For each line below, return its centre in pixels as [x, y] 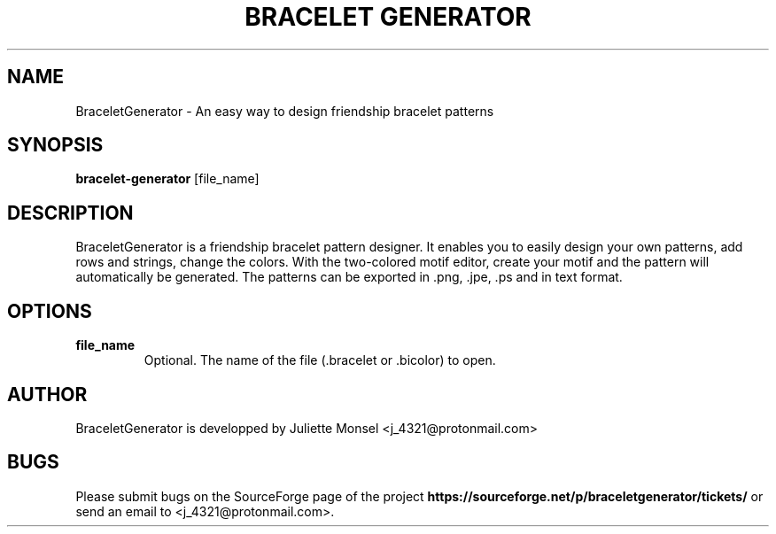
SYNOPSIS [55, 145]
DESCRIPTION [70, 213]
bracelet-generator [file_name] [167, 179]
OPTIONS [50, 311]
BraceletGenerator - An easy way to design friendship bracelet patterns [285, 111]
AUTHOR [47, 394]
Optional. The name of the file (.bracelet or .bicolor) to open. [320, 360]
